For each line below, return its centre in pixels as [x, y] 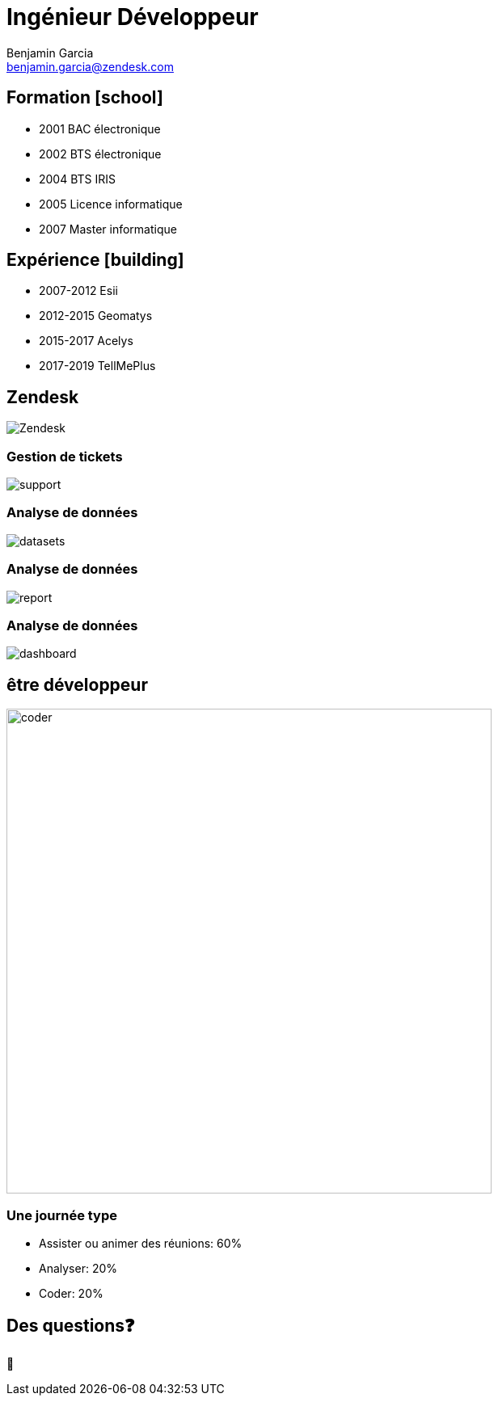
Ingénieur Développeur [133, 17]
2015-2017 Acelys [86, 341]
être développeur [77, 684]
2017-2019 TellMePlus [97, 366]
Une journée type [62, 1215]
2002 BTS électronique [100, 154]
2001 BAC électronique [100, 128]
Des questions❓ [71, 1326]
